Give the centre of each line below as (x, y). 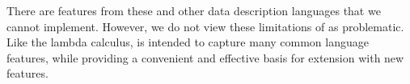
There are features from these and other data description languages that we (194, 10)
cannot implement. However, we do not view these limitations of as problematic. (205, 26)
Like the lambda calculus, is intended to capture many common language (188, 42)
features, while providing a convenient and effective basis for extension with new (205, 57)
